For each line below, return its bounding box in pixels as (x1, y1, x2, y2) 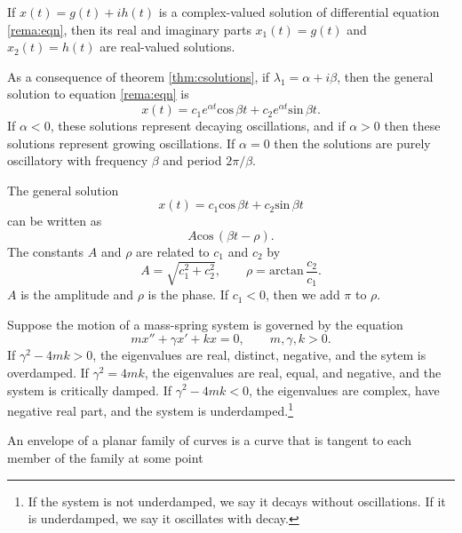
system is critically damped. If (7, 380, 171, 399)
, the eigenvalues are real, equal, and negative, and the (144, 362, 442, 381)
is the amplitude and (20, 285, 134, 304)
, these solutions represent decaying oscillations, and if (50, 116, 346, 135)
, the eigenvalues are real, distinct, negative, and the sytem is (92, 346, 426, 364)
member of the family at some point (7, 448, 203, 466)
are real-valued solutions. (100, 37, 235, 56)
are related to (136, 243, 210, 261)
